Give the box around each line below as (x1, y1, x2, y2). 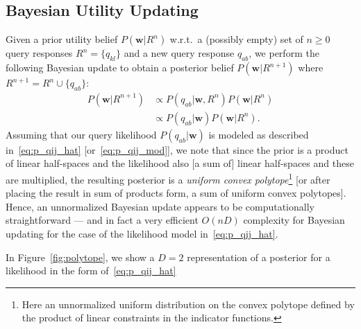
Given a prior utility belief (6, 32, 118, 46)
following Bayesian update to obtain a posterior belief (6, 60, 234, 74)
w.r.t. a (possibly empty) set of (169, 32, 303, 46)
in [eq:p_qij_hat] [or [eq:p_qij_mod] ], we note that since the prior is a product (6, 142, 349, 157)
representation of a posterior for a (187, 249, 330, 264)
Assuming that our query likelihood (6, 127, 157, 141)
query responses (6, 46, 73, 60)
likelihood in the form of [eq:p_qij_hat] (6, 263, 176, 278)
